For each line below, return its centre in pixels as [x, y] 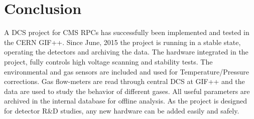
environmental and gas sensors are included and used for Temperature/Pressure [126, 71]
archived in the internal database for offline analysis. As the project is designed [126, 101]
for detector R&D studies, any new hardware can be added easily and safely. [122, 110]
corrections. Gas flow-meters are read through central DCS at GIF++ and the [124, 81]
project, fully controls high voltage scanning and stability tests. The [108, 61]
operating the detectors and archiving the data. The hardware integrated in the [126, 52]
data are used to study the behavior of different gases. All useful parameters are [127, 91]
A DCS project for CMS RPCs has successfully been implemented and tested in [127, 32]
